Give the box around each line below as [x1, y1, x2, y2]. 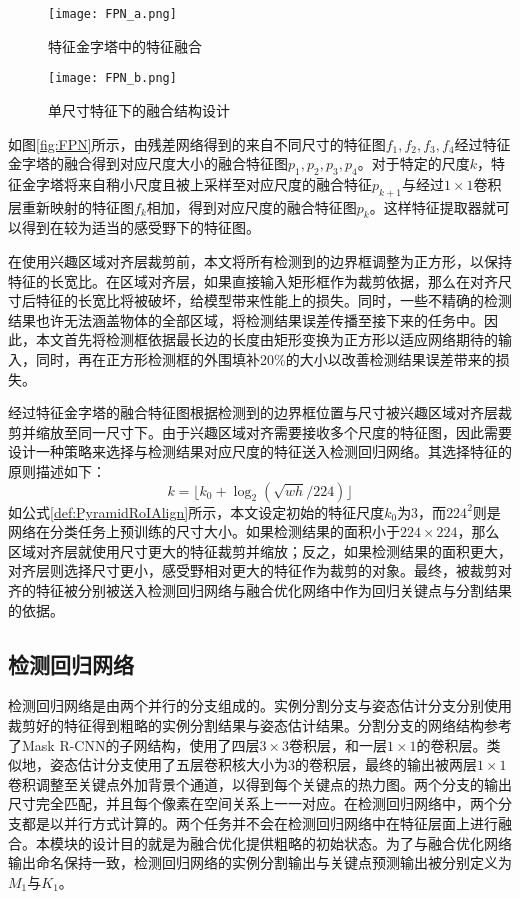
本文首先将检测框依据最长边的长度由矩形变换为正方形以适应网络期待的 [35, 329, 498, 350]
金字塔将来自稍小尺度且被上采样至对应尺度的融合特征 [21, 173, 372, 194]
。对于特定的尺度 [357, 153, 470, 174]
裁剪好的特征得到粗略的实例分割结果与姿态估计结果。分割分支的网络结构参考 [8, 714, 512, 735]
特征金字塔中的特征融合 [48, 35, 202, 56]
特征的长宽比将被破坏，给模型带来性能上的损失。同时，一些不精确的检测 [35, 290, 512, 311]
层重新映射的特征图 [8, 196, 134, 217]
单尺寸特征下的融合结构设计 [48, 99, 230, 120]
